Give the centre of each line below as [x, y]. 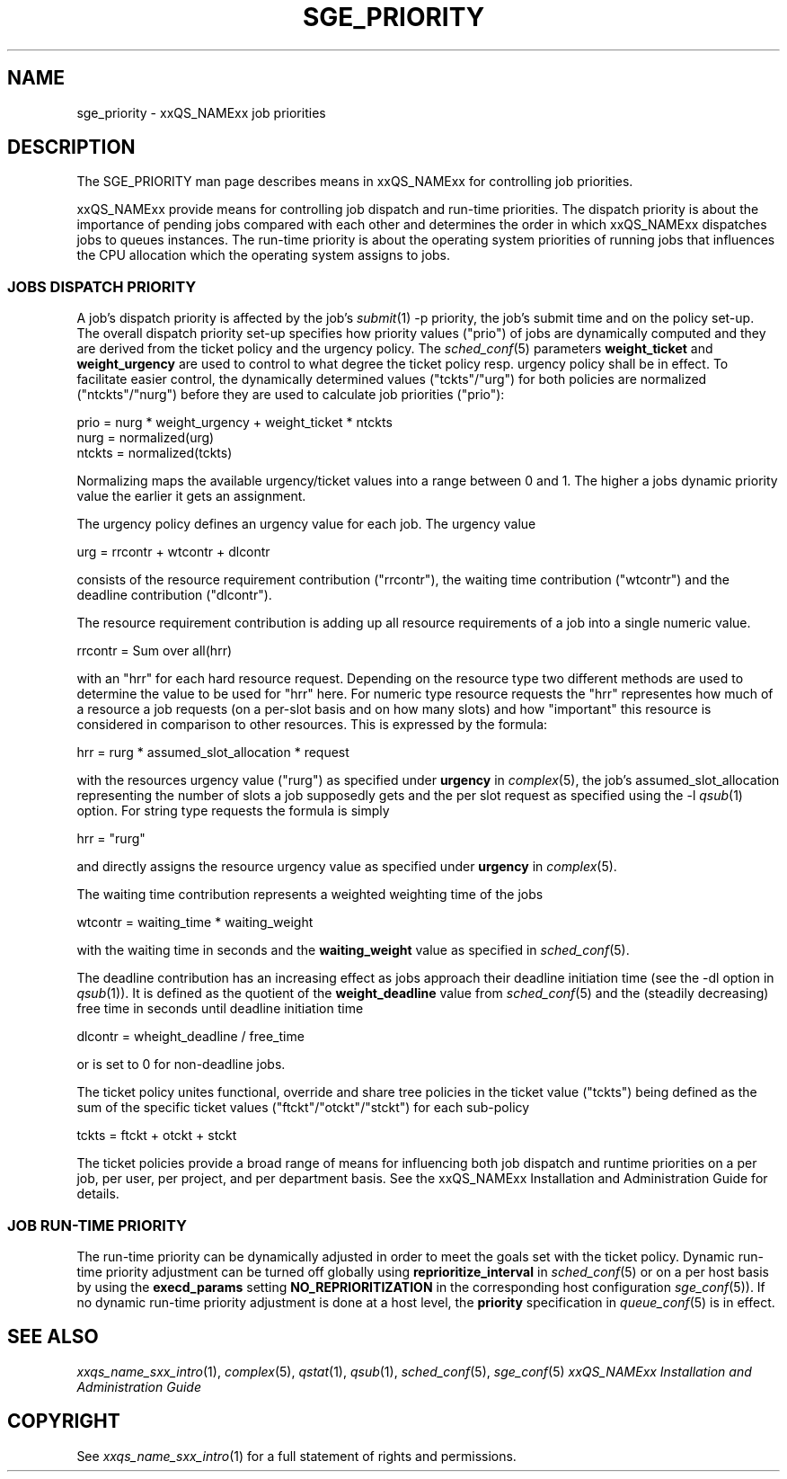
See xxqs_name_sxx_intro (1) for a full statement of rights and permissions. [296, 1456]
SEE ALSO [53, 1337]
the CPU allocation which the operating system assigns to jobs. [264, 255]
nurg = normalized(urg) [146, 438]
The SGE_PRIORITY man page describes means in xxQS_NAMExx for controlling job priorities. [355, 182]
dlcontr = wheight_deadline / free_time [190, 1037]
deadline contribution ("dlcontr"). [174, 595]
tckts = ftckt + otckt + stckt [157, 1136]
